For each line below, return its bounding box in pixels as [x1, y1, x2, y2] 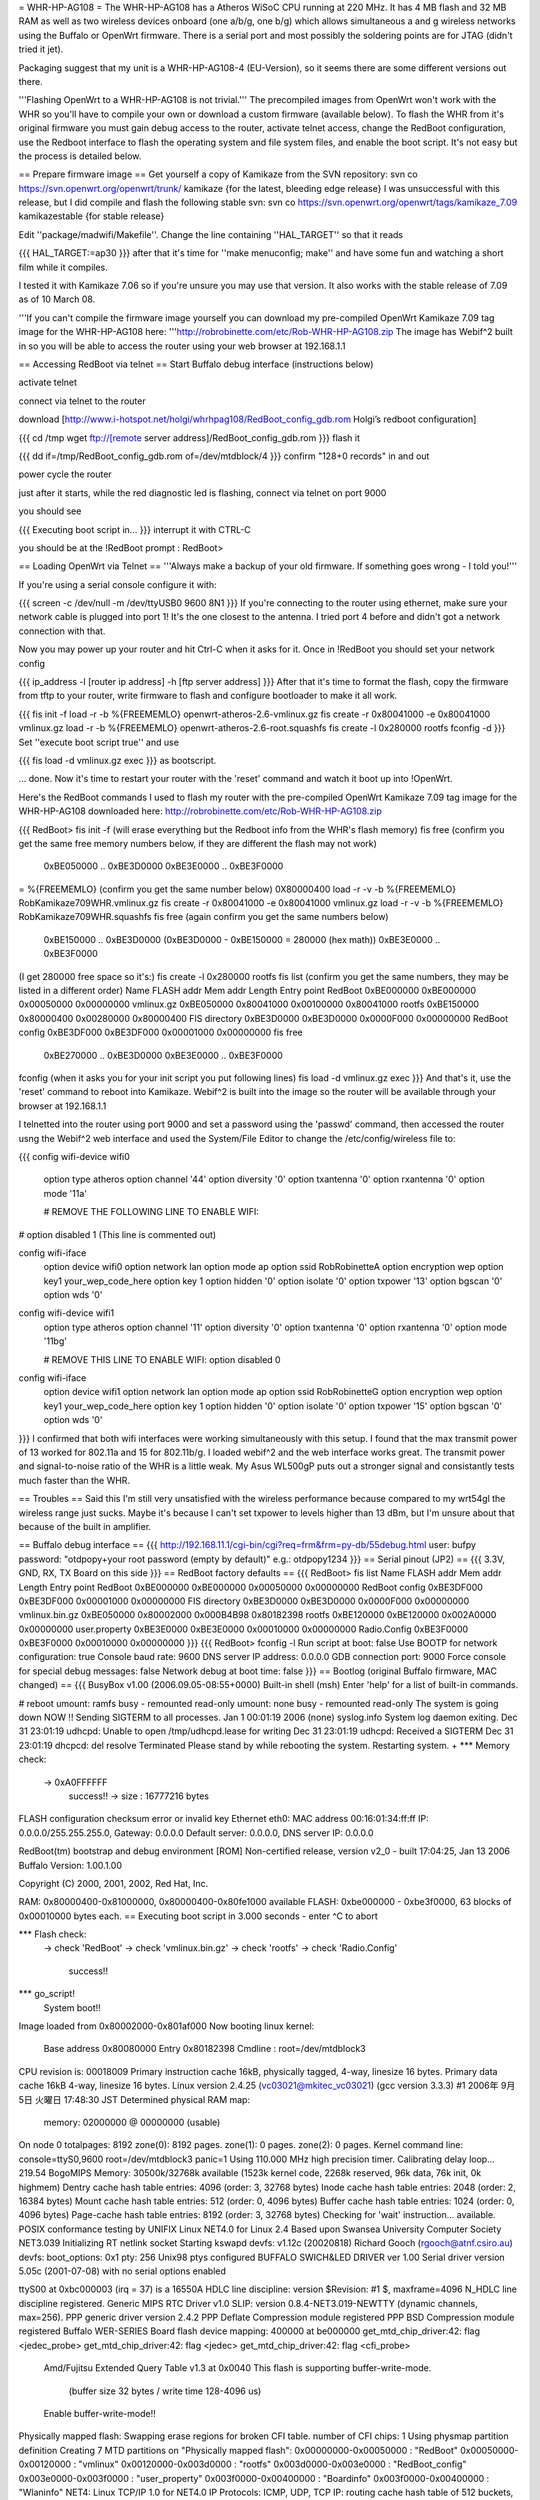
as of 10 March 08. [18, 293, 96, 305]
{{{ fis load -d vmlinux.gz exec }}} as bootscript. [18, 754, 217, 766]
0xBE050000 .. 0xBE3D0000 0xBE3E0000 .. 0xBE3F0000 [43, 860, 284, 872]
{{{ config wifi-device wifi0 [18, 1150, 130, 1162]
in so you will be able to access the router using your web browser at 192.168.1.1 [18, 340, 346, 352]
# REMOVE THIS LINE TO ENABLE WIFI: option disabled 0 [43, 1353, 281, 1365]
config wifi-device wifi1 [18, 1307, 115, 1319]
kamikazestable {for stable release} [18, 210, 165, 222]
